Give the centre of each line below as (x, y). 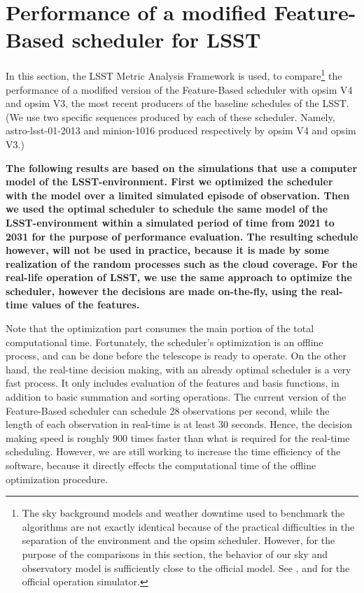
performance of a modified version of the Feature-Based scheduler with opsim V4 (179, 89)
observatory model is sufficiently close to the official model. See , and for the (186, 567)
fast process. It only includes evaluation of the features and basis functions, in (173, 383)
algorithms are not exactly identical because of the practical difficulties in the (188, 526)
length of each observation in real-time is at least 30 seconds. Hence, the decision (179, 424)
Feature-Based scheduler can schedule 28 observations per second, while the (168, 410)
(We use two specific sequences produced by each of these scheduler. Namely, (170, 116)
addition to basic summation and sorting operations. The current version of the (176, 397)
